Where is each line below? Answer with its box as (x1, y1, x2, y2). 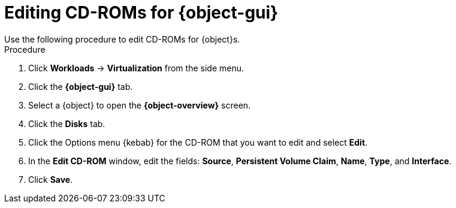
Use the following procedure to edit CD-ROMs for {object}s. (4, 34, 240, 44)
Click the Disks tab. (28, 118, 105, 129)
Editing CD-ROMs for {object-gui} (4, 2, 279, 23)
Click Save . (28, 174, 73, 185)
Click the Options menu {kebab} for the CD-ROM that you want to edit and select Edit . (28, 137, 368, 147)
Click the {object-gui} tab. (28, 81, 133, 92)
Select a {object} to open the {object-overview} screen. (28, 100, 251, 110)
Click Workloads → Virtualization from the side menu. (28, 62, 244, 73)
